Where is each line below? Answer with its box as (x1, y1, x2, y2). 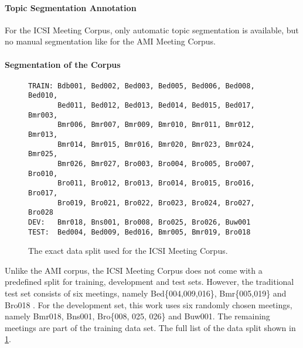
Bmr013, (28, 130, 58, 139)
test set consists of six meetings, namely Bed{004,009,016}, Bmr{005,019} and (5, 287, 287, 299)
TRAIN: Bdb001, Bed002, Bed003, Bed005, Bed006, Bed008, (28, 81, 255, 90)
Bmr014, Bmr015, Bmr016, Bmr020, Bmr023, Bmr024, (57, 140, 255, 149)
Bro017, (28, 189, 58, 197)
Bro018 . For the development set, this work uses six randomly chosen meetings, (5, 298, 292, 311)
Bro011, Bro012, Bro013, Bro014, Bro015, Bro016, (57, 179, 255, 188)
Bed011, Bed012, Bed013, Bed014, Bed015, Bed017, (57, 101, 255, 110)
